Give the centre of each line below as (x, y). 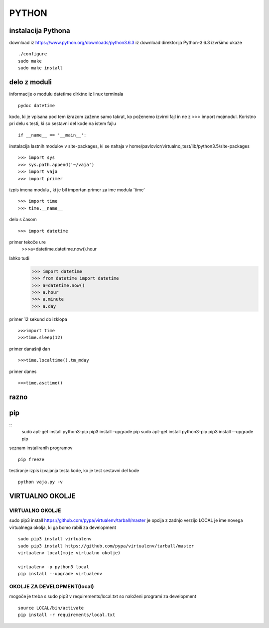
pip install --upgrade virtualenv (60, 574)
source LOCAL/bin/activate (51, 608)
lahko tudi (19, 258)
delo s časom (23, 220)
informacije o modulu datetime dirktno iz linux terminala (66, 94)
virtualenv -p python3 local (54, 567)
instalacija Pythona (40, 31)
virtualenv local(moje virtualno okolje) (69, 553)
